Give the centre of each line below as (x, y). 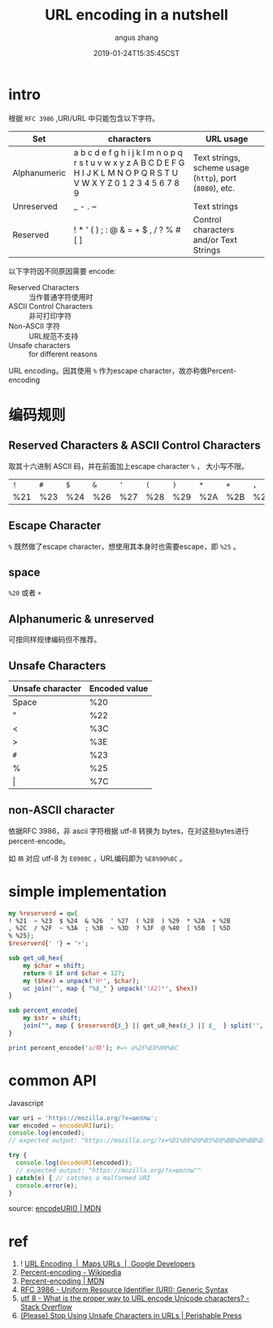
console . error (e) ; (47, 1185)
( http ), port (215, 178)
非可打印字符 (50, 315)
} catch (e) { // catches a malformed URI (80, 1178)
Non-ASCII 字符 (35, 326)
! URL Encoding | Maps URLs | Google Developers (108, 1264)
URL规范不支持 (54, 336)
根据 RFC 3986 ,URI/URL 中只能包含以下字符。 (84, 118)
